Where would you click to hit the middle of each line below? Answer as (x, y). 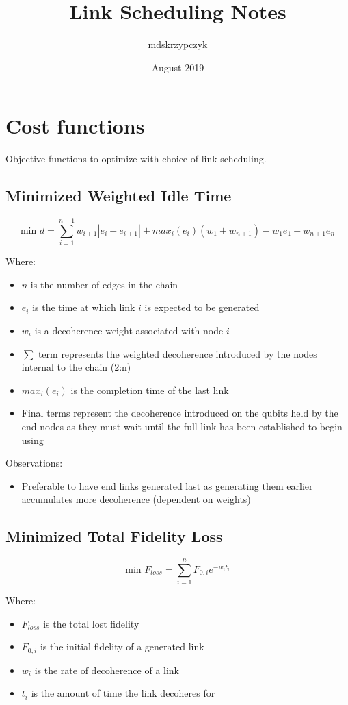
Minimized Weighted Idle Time (119, 196)
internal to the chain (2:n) (76, 367)
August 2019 (178, 67)
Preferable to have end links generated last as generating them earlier (167, 485)
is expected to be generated (202, 307)
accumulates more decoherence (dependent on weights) (136, 499)
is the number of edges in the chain (104, 284)
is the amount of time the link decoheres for (123, 693)
